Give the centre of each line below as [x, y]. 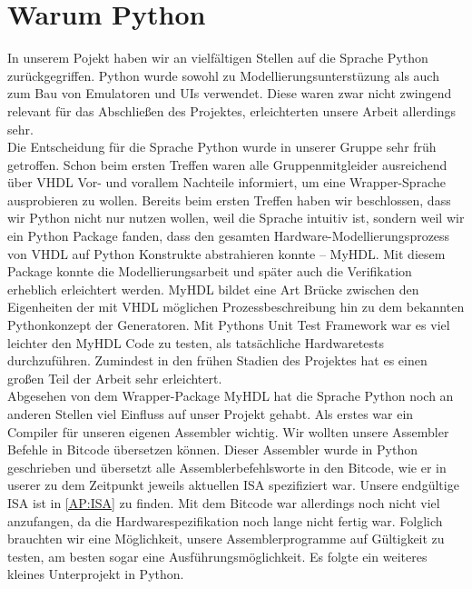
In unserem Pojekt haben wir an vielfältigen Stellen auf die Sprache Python [218, 58]
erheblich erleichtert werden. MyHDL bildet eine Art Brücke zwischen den [213, 289]
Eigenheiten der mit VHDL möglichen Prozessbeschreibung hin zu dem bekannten [236, 307]
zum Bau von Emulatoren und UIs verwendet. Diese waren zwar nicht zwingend [230, 93]
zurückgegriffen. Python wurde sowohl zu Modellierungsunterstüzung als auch [223, 75]
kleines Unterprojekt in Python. [96, 574]
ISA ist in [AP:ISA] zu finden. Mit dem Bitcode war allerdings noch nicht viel [224, 502]
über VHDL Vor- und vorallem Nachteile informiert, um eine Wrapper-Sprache [226, 182]
